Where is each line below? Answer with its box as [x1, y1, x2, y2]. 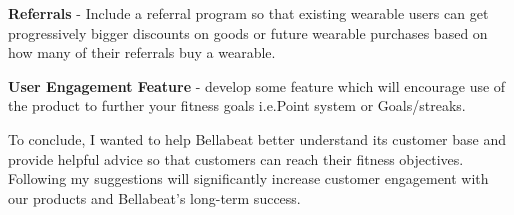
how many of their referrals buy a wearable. [8, 42, 276, 63]
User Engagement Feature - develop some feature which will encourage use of [8, 75, 506, 96]
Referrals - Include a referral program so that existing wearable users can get [8, 3, 489, 23]
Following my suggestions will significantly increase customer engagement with [8, 168, 489, 189]
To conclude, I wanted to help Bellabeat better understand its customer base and [8, 128, 506, 149]
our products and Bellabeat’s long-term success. [8, 187, 301, 208]
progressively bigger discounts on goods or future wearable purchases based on [8, 22, 488, 43]
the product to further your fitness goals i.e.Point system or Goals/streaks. [8, 95, 466, 116]
